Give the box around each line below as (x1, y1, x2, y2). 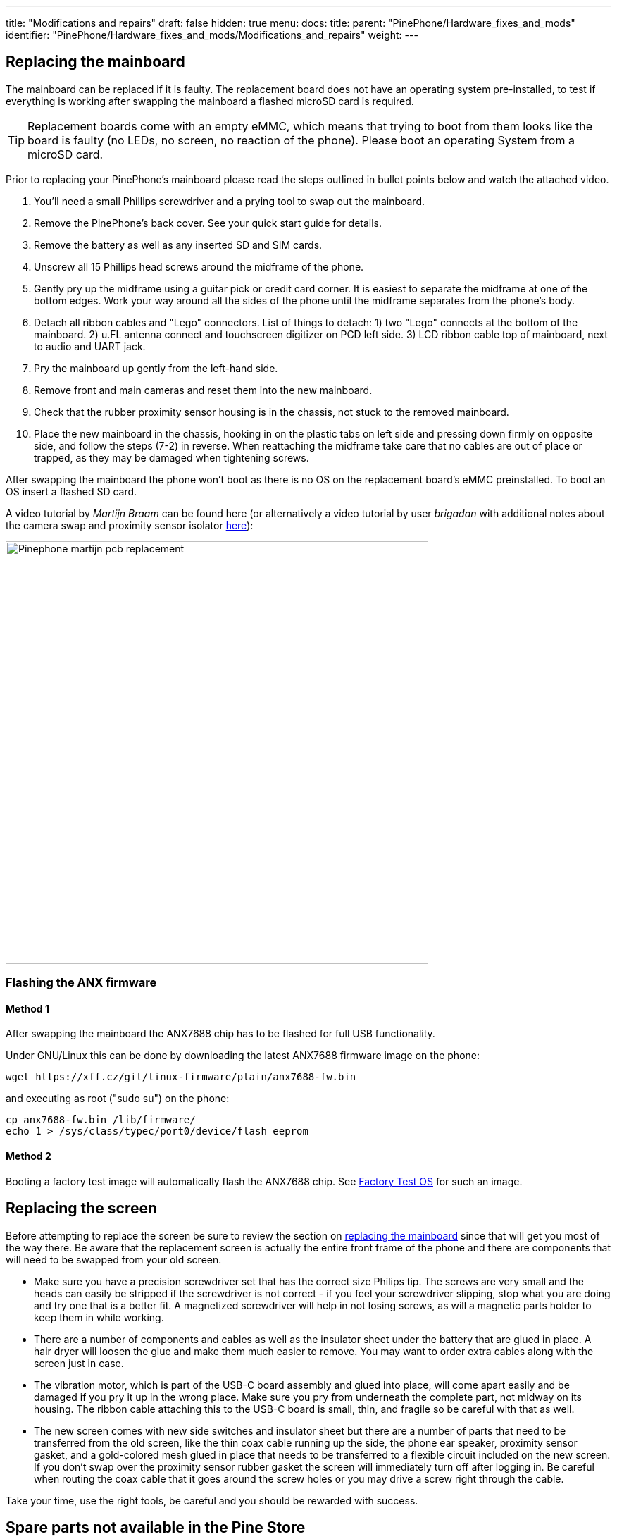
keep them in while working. (34, 1311, 164, 1323)
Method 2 (6, 1150, 51, 1163)
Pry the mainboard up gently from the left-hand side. (34, 361, 278, 374)
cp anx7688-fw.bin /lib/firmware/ (6, 1114, 196, 1126)
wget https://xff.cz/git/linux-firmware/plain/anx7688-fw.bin (6, 1071, 356, 1083)
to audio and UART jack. (34, 340, 146, 352)
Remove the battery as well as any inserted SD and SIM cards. (34, 238, 323, 251)
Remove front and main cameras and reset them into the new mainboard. (34, 383, 373, 396)
